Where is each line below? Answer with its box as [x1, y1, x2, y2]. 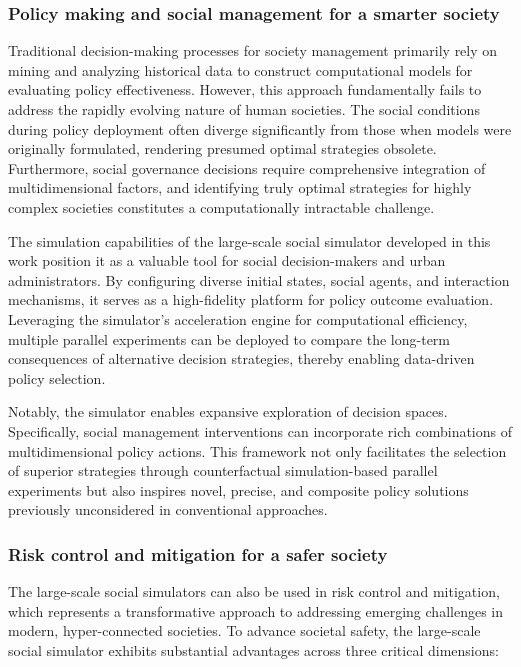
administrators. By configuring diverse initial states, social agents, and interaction [8, 269, 510, 290]
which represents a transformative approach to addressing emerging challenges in [8, 600, 503, 621]
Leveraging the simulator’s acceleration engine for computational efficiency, [8, 308, 468, 329]
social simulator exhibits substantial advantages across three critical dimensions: [8, 639, 499, 660]
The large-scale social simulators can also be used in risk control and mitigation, [8, 581, 500, 602]
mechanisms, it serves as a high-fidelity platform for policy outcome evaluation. [8, 289, 494, 310]
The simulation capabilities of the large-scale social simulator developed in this [8, 230, 491, 251]
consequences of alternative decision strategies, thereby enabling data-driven [8, 348, 475, 369]
